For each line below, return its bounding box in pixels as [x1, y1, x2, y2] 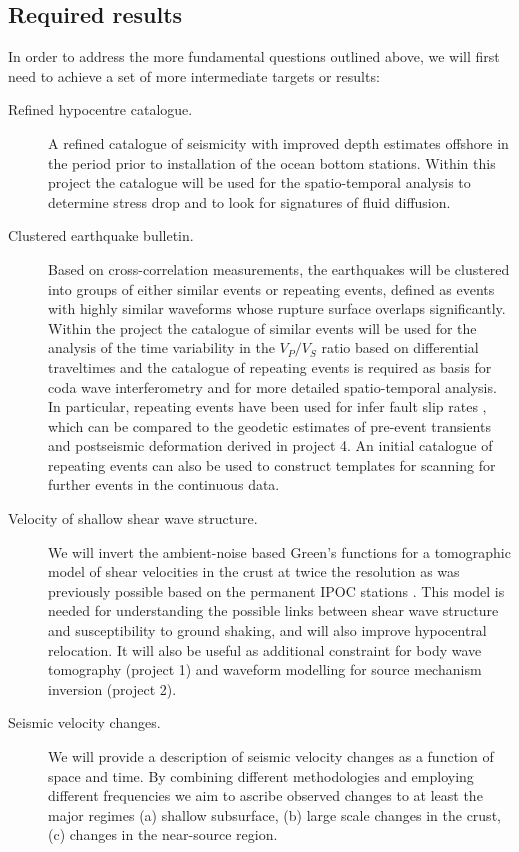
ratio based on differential [321, 337, 479, 358]
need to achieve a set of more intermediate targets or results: [8, 65, 380, 86]
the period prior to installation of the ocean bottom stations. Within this [48, 152, 496, 173]
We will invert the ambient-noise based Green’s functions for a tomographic [48, 541, 511, 562]
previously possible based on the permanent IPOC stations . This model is [48, 580, 505, 601]
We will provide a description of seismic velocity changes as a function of [48, 746, 494, 767]
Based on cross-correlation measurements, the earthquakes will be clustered [48, 258, 510, 279]
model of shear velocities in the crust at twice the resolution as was [48, 561, 460, 582]
